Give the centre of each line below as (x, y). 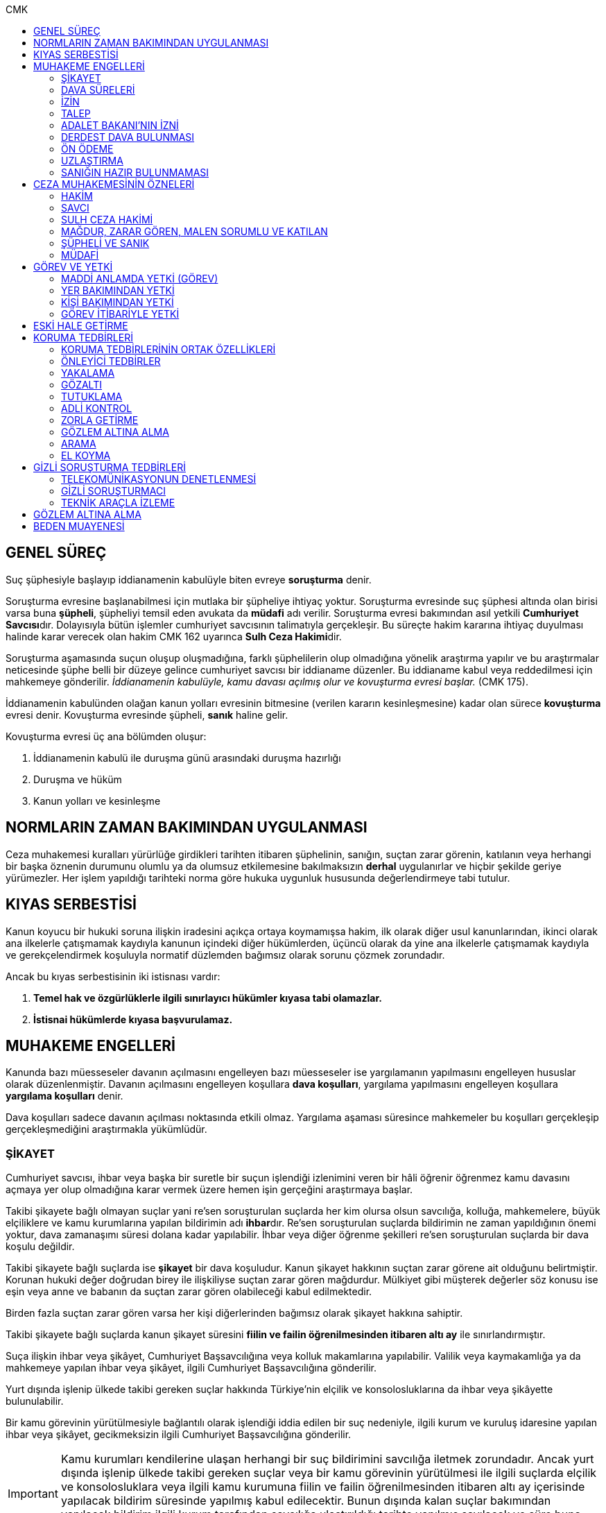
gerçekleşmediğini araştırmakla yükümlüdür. (106, 1129)
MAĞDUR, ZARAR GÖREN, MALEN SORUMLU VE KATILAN (194, 231)
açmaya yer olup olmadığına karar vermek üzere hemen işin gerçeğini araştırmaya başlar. (209, 1190)
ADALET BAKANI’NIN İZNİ (120, 125)
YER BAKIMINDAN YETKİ (118, 290)
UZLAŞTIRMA (92, 161)
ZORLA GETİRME (100, 420)
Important (33, 1494)
